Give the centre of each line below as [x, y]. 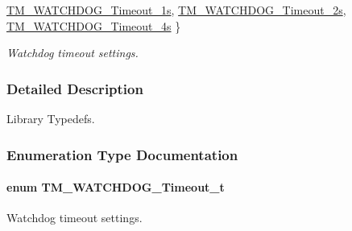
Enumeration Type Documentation [122, 154]
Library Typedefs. [51, 118]
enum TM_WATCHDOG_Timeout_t [116, 187]
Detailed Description [75, 88]
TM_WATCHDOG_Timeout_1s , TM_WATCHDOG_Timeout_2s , [176, 10]
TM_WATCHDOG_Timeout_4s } [94, 25]
